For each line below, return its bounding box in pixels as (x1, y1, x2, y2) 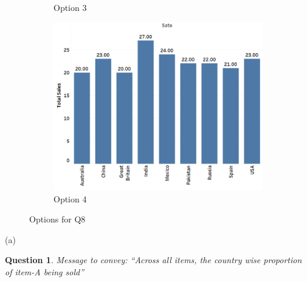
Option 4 (53, 192, 87, 205)
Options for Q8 (29, 213, 86, 225)
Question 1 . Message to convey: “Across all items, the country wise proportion (5, 253, 302, 266)
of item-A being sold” (5, 266, 84, 278)
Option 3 (53, 1, 87, 13)
